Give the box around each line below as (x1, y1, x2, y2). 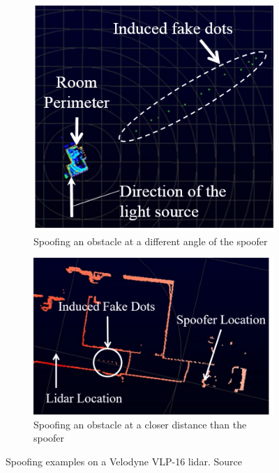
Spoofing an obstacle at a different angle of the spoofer (33, 233, 268, 248)
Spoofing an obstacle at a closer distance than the (33, 417, 247, 431)
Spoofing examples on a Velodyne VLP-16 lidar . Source (6, 453, 242, 468)
